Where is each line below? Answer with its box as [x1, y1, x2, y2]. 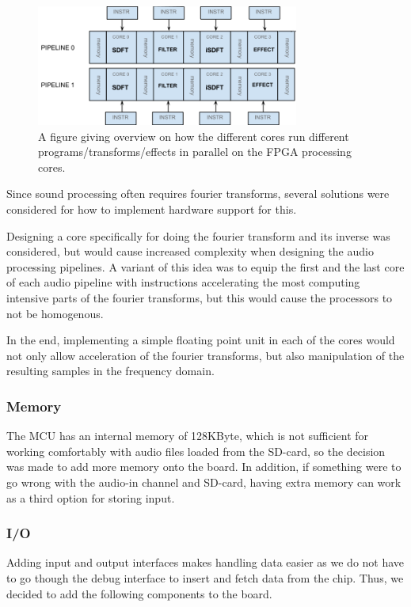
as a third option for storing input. [6, 489, 175, 506]
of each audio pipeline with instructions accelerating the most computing [6, 274, 360, 290]
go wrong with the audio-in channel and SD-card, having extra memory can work [6, 473, 401, 490]
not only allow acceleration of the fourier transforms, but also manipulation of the [6, 347, 405, 363]
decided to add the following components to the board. [6, 585, 272, 601]
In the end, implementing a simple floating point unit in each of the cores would [6, 332, 395, 348]
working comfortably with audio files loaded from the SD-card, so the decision [6, 442, 386, 459]
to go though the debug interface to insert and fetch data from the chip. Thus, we [6, 569, 404, 586]
